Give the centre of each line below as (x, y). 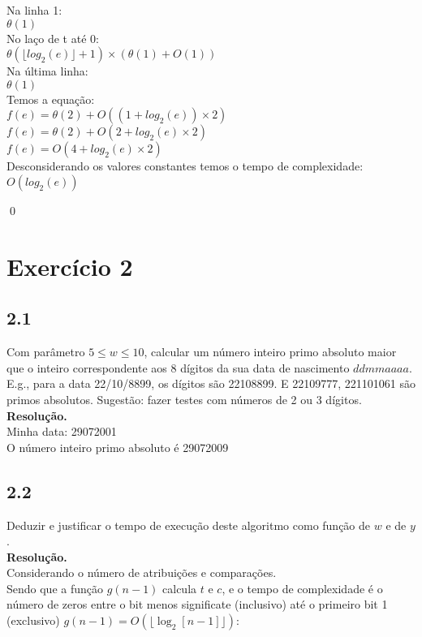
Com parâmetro (46, 352)
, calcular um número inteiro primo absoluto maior (270, 352)
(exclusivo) (33, 620)
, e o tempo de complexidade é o (302, 588)
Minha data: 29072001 (62, 431)
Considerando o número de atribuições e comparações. (142, 572)
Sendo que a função (55, 588)
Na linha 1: (34, 10)
